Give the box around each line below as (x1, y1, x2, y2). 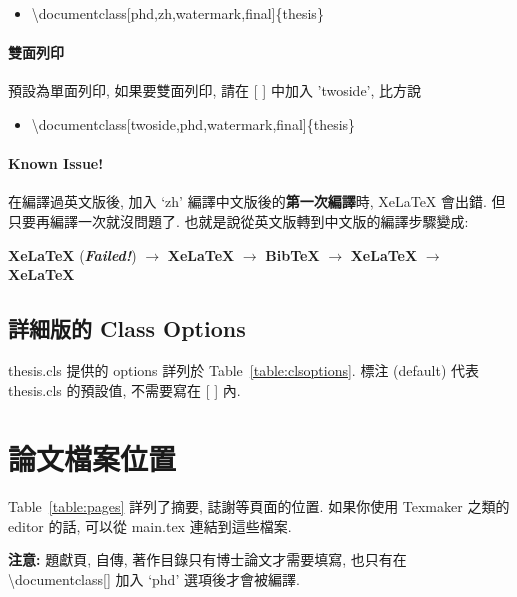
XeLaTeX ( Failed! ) (8, 244, 137, 265)
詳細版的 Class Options (8, 313, 246, 344)
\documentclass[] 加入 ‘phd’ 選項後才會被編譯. (8, 569, 300, 590)
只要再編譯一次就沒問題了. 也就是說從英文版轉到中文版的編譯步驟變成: (8, 210, 469, 231)
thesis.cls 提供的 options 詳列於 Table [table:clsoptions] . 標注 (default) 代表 (8, 359, 480, 380)
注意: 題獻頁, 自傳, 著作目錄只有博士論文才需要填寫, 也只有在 (8, 549, 407, 570)
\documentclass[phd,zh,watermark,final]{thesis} (31, 3, 324, 23)
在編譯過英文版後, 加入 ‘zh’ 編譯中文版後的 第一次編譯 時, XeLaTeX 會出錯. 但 (8, 191, 506, 212)
